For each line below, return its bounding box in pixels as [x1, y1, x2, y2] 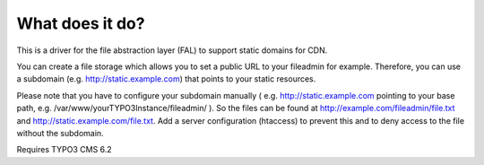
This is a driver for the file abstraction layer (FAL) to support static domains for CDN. [16, 45, 328, 56]
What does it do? [16, 13, 145, 33]
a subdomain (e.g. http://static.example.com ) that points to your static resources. [16, 74, 316, 84]
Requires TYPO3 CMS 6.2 [16, 144, 112, 155]
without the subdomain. [16, 127, 104, 138]
